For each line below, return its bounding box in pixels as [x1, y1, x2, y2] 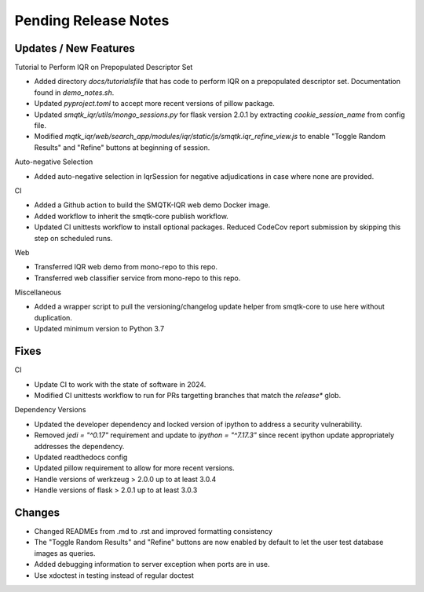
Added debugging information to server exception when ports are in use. [34, 560, 270, 569]
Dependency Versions [14, 405, 86, 415]
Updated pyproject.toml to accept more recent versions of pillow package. [34, 99, 275, 108]
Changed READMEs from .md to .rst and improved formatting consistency [34, 526, 272, 535]
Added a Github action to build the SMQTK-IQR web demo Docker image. [34, 200, 271, 210]
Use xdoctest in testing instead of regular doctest [34, 570, 194, 580]
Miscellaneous [14, 287, 62, 298]
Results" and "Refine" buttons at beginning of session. [34, 142, 210, 152]
